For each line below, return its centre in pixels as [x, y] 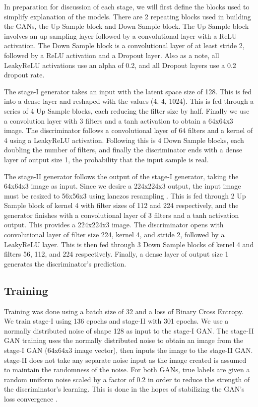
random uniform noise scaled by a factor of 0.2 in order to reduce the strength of [127, 379]
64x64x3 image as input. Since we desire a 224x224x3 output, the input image [123, 186]
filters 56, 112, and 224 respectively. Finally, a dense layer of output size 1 [116, 254]
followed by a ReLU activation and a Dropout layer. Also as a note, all [112, 55]
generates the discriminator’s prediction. [65, 263]
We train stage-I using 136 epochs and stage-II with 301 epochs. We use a [116, 321]
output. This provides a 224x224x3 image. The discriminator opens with [114, 225]
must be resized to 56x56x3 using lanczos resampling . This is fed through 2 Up [125, 195]
